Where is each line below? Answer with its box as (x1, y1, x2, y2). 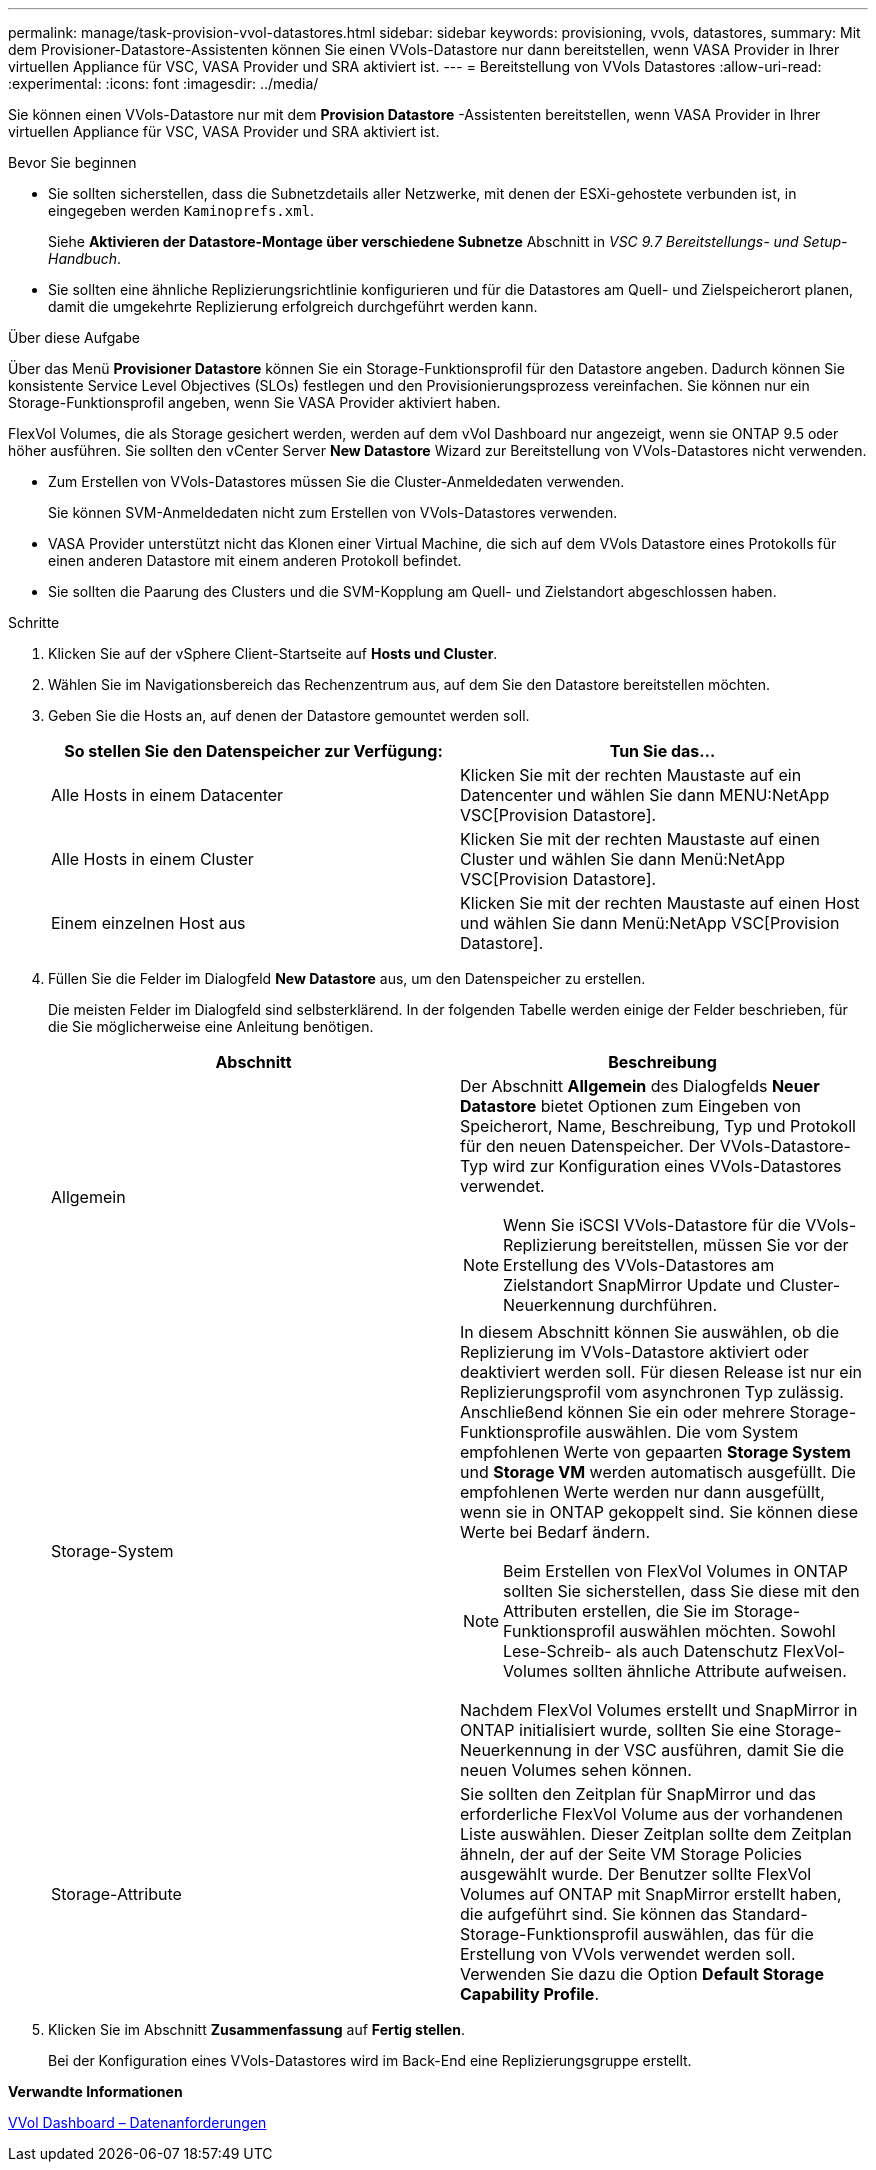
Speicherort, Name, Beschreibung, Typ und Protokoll (460, 1116, 856, 1136)
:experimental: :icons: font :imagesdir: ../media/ (8, 75, 319, 92)
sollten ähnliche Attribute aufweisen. (572, 1661, 847, 1681)
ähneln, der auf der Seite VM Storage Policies (460, 1844, 803, 1864)
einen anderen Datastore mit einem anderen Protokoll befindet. (48, 552, 462, 569)
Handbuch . (48, 250, 122, 267)
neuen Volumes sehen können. (460, 1760, 692, 1780)
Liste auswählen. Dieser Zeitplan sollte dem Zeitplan (460, 1824, 852, 1844)
